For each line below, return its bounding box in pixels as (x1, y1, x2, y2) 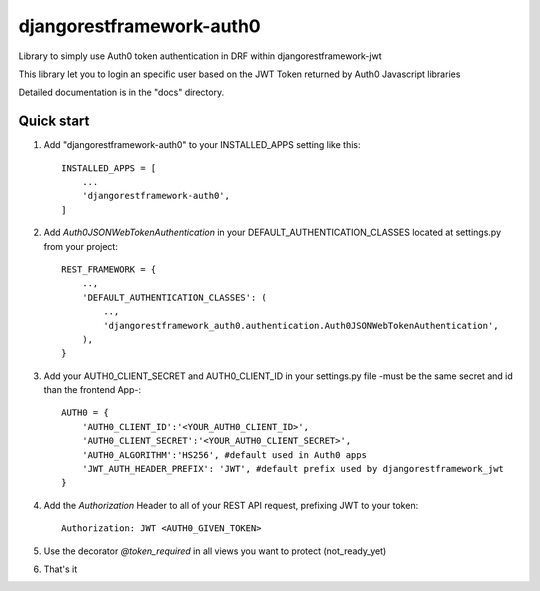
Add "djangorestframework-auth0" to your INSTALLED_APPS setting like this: (43, 139, 361, 151)
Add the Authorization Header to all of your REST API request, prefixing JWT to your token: (43, 499, 419, 511)
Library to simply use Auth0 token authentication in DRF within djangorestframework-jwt (18, 50, 382, 62)
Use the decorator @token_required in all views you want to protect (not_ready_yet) (43, 545, 387, 557)
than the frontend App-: (43, 384, 142, 396)
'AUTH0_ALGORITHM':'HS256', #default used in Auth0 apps (81, 449, 367, 460)
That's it (43, 563, 78, 575)
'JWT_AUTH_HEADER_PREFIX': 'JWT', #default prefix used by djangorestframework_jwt (81, 463, 505, 475)
